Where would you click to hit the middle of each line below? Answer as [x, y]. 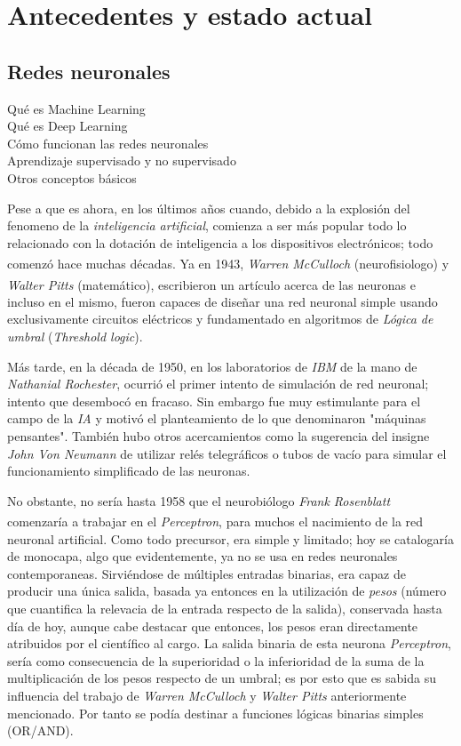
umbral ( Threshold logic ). [75, 337]
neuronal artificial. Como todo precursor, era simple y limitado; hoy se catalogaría [230, 538]
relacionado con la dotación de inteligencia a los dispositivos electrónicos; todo [220, 242]
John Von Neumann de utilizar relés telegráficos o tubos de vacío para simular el [227, 453]
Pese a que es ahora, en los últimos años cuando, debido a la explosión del [209, 208]
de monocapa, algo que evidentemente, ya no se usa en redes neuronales [203, 556]
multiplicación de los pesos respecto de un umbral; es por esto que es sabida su [222, 678]
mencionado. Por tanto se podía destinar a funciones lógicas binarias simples [215, 713]
